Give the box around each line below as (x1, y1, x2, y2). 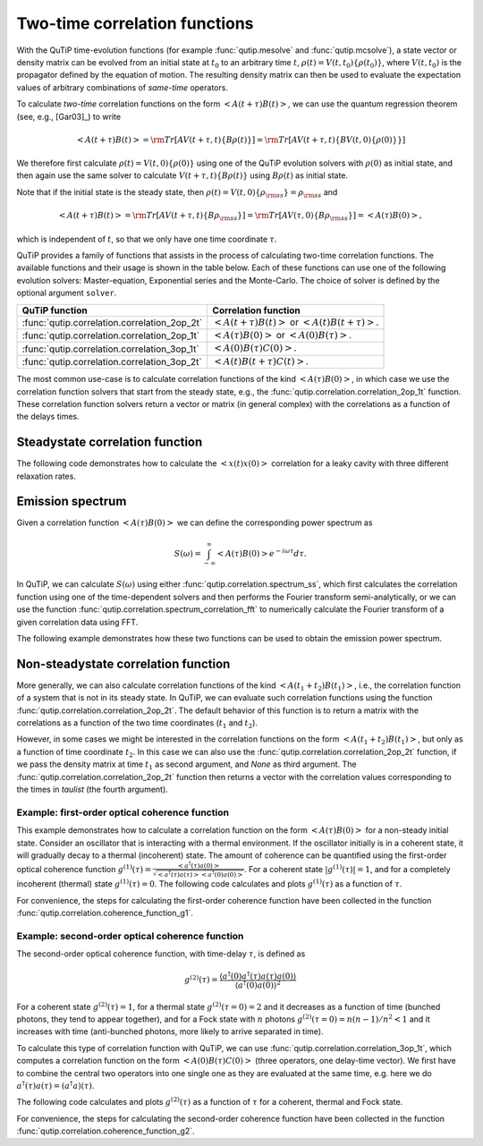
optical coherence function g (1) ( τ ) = (16, 863, 152, 874)
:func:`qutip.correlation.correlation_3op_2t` (21, 355, 202, 368)
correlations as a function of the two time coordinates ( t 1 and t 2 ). (16, 717, 258, 730)
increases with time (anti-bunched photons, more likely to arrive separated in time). (16, 1026, 324, 1037)
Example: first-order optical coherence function (16, 806, 230, 819)
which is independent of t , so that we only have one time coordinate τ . (16, 233, 277, 244)
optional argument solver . (16, 287, 117, 299)
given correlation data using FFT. (16, 616, 139, 627)
